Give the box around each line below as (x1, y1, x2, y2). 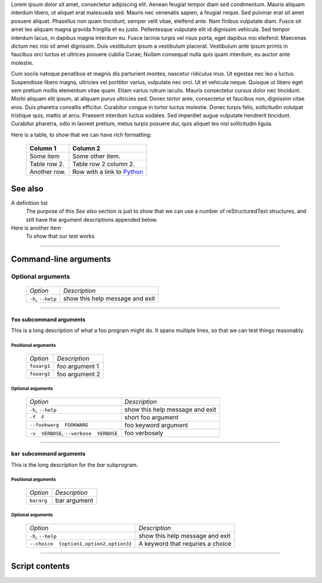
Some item (29, 152, 60, 160)
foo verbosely (124, 429, 163, 437)
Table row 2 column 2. (72, 160, 135, 168)
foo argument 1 (57, 362, 100, 370)
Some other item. (72, 152, 121, 160)
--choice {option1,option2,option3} (29, 540, 132, 547)
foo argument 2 (57, 370, 101, 378)
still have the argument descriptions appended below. (26, 216, 158, 223)
